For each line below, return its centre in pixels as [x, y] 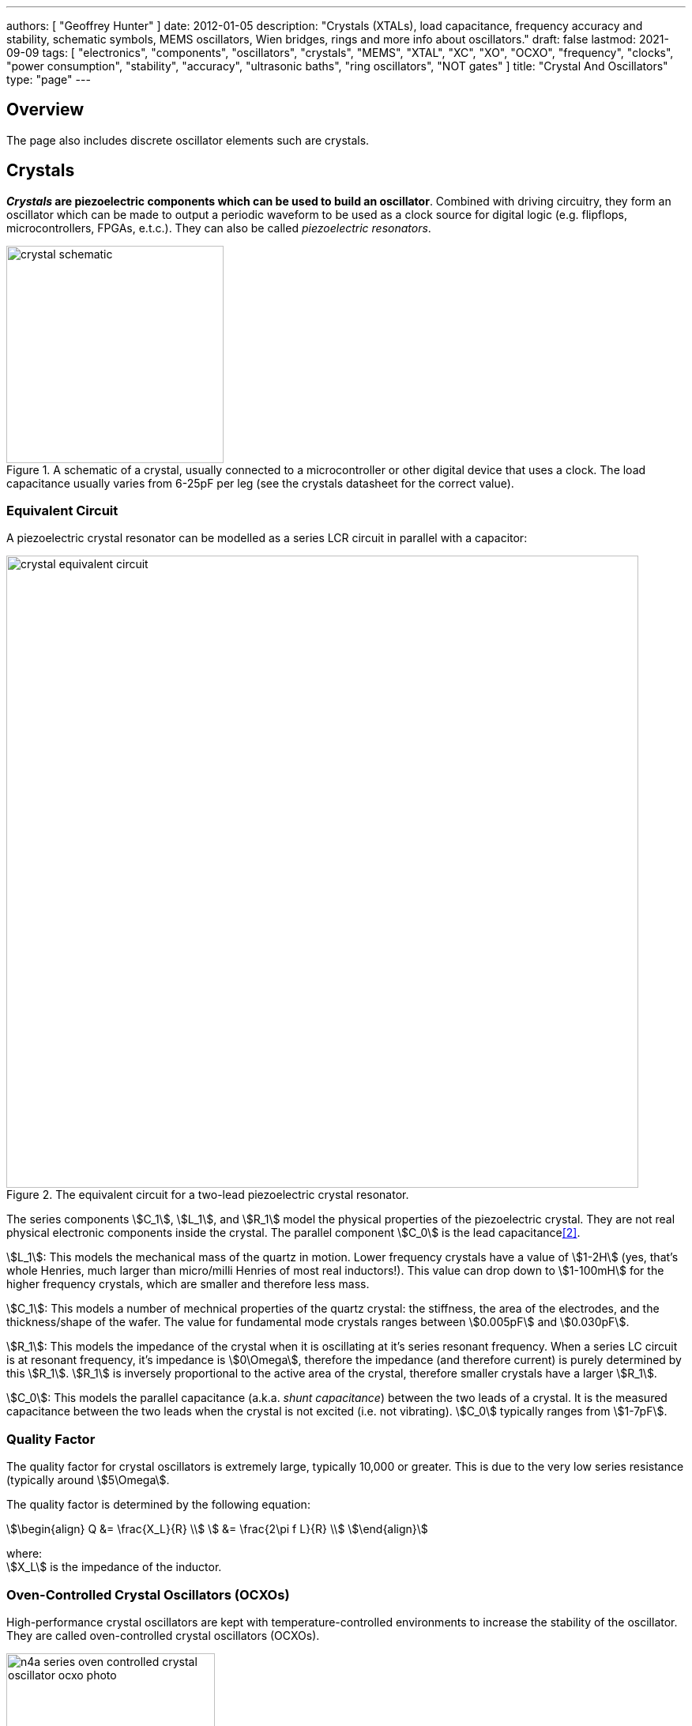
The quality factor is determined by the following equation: [158, 1505]
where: [24, 1554]
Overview [45, 110]
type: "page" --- [49, 79]
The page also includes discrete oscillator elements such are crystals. [188, 140]
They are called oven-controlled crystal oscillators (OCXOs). [163, 1635]
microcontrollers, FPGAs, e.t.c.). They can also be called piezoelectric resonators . [219, 228]
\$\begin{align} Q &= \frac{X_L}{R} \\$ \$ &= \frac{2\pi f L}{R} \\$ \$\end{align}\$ [217, 1529]
